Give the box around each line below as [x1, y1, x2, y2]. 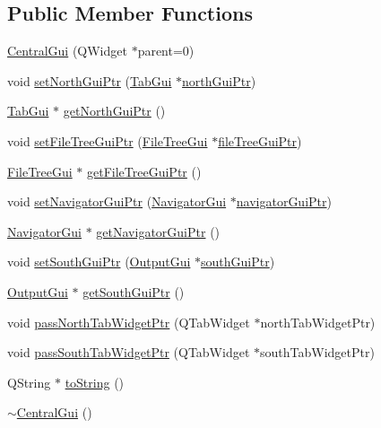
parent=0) [137, 41, 195, 60]
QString [7, 372, 51, 391]
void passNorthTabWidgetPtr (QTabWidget [7, 312, 250, 331]
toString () [65, 372, 125, 391]
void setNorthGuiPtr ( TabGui [7, 71, 172, 90]
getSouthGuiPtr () [82, 282, 185, 301]
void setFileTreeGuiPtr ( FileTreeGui [7, 131, 208, 150]
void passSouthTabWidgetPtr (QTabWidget [7, 343, 250, 362]
